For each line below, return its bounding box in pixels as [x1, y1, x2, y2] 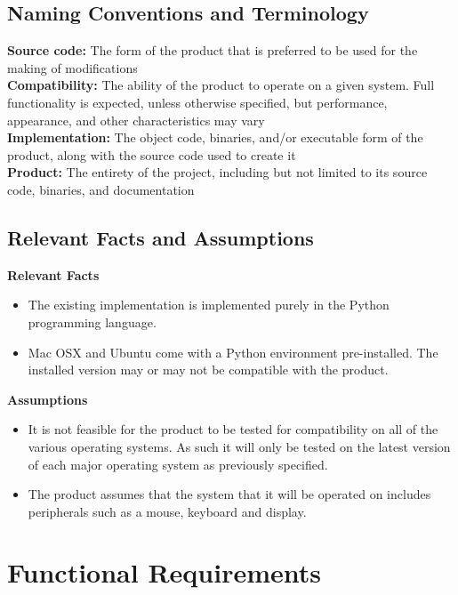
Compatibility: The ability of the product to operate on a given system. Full [7, 76, 435, 94]
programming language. [28, 312, 157, 331]
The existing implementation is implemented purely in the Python [28, 295, 390, 314]
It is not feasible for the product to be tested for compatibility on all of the [28, 420, 438, 438]
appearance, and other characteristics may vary [7, 110, 265, 129]
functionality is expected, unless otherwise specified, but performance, [7, 92, 388, 111]
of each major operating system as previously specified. [28, 454, 328, 473]
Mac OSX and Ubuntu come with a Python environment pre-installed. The [28, 342, 438, 361]
